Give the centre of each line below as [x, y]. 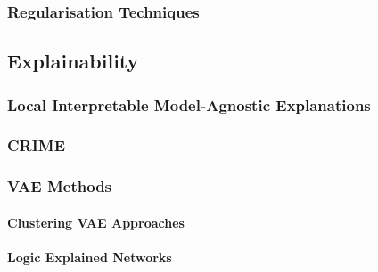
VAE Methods [60, 186]
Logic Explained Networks [90, 256]
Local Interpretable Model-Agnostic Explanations [189, 104]
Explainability [73, 61]
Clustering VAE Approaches [96, 222]
